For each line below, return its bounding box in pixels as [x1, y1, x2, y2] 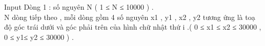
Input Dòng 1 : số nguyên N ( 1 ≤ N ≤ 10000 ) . [4, 2, 154, 12]
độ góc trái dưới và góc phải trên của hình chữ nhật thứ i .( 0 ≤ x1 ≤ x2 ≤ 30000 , [4, 21, 261, 32]
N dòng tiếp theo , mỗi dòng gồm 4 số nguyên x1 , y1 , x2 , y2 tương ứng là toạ [4, 11, 255, 22]
